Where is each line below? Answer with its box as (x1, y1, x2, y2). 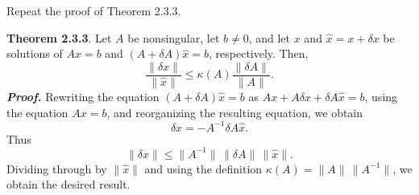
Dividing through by (6, 160, 107, 177)
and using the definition (144, 160, 263, 177)
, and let (248, 29, 291, 46)
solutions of (6, 45, 63, 62)
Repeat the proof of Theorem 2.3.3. (6, 2, 181, 18)
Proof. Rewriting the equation (6, 87, 160, 104)
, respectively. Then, (209, 45, 309, 62)
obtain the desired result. (6, 176, 131, 193)
